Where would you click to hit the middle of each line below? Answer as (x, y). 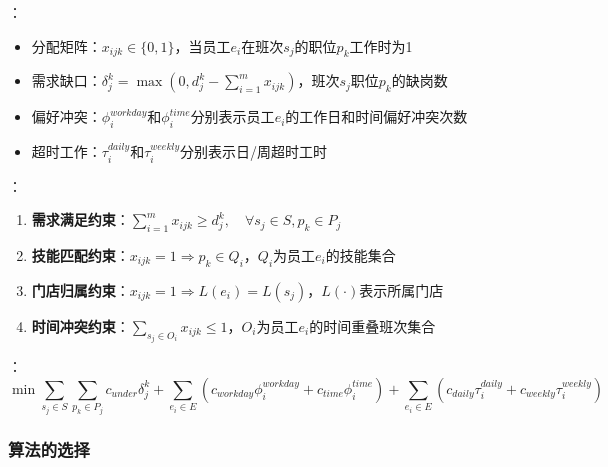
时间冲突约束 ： (80, 325)
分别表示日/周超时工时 (254, 151)
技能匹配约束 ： (80, 255)
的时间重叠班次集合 (372, 325)
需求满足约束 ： (80, 219)
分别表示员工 (232, 116)
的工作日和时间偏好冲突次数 (376, 116)
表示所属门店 (401, 289)
